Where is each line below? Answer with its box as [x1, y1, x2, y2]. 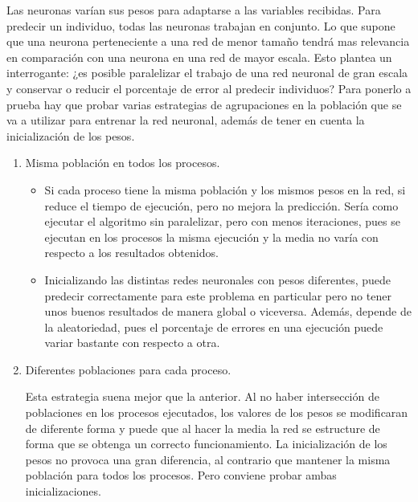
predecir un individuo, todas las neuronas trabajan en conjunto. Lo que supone [6, 17, 395, 34]
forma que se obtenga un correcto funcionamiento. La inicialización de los [25, 435, 387, 452]
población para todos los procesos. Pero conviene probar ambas [25, 467, 337, 484]
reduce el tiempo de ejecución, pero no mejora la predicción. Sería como [44, 197, 399, 214]
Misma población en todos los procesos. [25, 154, 220, 171]
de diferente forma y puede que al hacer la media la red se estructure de [25, 419, 380, 436]
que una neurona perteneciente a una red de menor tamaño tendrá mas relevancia [6, 33, 410, 50]
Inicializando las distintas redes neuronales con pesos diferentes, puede [44, 271, 391, 288]
